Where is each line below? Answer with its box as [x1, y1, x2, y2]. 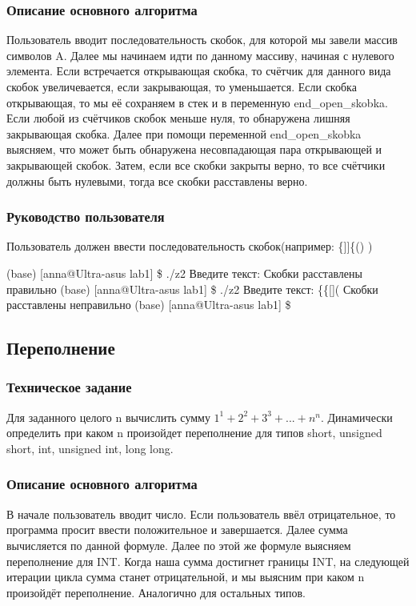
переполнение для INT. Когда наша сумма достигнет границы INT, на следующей [6, 552, 410, 569]
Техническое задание [6, 377, 132, 397]
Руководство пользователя [6, 207, 165, 227]
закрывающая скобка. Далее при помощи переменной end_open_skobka [6, 125, 362, 142]
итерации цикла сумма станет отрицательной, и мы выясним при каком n [6, 568, 365, 585]
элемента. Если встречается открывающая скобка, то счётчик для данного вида [6, 62, 391, 79]
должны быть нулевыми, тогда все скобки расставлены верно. [6, 172, 308, 189]
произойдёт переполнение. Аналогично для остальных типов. [6, 584, 306, 600]
